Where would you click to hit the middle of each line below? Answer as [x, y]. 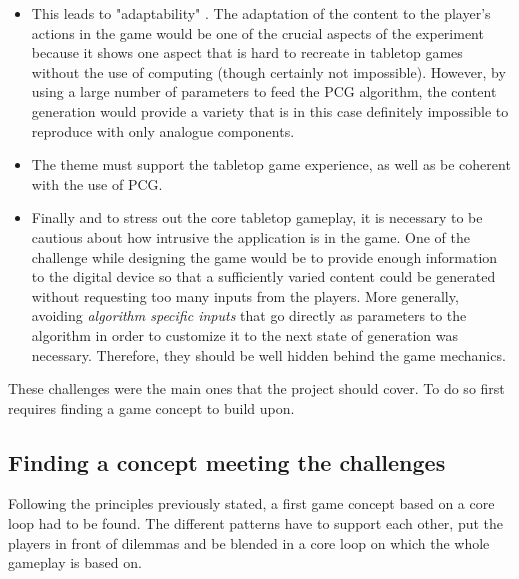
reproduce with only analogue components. [163, 130]
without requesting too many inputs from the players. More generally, [245, 295]
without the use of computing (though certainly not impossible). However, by [268, 71]
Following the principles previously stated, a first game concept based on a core [251, 503]
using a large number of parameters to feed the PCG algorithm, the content [264, 91]
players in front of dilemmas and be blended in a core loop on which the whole [249, 542]
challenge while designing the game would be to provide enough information [264, 256]
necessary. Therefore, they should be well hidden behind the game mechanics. [268, 354]
